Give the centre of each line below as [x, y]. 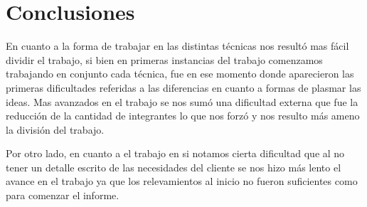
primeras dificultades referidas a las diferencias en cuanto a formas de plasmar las [183, 87]
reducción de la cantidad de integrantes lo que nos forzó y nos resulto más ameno [183, 116]
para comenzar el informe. [63, 195]
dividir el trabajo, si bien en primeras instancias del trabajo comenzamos [164, 59]
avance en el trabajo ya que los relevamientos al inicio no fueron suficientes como [182, 181]
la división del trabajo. [55, 129]
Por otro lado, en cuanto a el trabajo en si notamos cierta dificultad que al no [175, 153]
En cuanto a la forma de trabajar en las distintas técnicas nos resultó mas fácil [177, 46]
